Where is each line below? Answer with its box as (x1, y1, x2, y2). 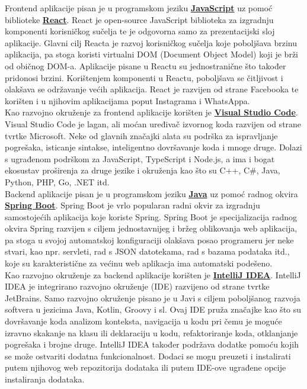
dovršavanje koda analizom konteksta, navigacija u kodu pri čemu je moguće (5, 315, 282, 327)
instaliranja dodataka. (5, 373, 85, 385)
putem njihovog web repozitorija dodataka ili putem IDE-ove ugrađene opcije (5, 361, 286, 374)
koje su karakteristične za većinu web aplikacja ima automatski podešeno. (5, 257, 273, 269)
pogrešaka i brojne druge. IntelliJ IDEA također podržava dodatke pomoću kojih (5, 338, 299, 351)
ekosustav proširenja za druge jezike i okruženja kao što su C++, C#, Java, (5, 164, 280, 176)
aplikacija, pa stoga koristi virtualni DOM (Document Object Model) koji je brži (5, 48, 298, 60)
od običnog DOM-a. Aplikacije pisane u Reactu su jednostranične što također (5, 59, 286, 72)
